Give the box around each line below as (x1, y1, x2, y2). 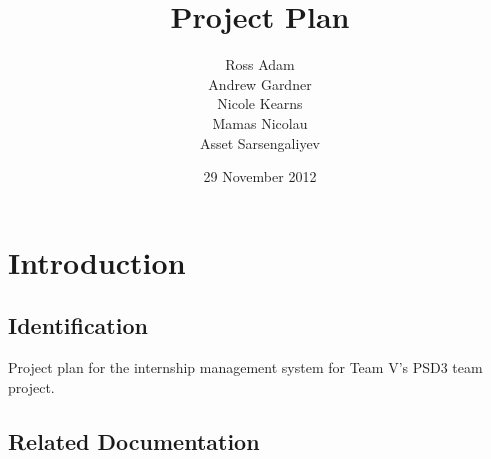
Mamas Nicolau (212, 112, 308, 133)
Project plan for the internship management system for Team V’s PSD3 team (8, 357, 483, 378)
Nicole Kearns (217, 93, 303, 114)
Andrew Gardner (208, 73, 312, 94)
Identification (8, 310, 148, 341)
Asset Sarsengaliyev (199, 132, 321, 153)
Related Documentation (8, 425, 260, 456)
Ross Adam (225, 54, 295, 75)
